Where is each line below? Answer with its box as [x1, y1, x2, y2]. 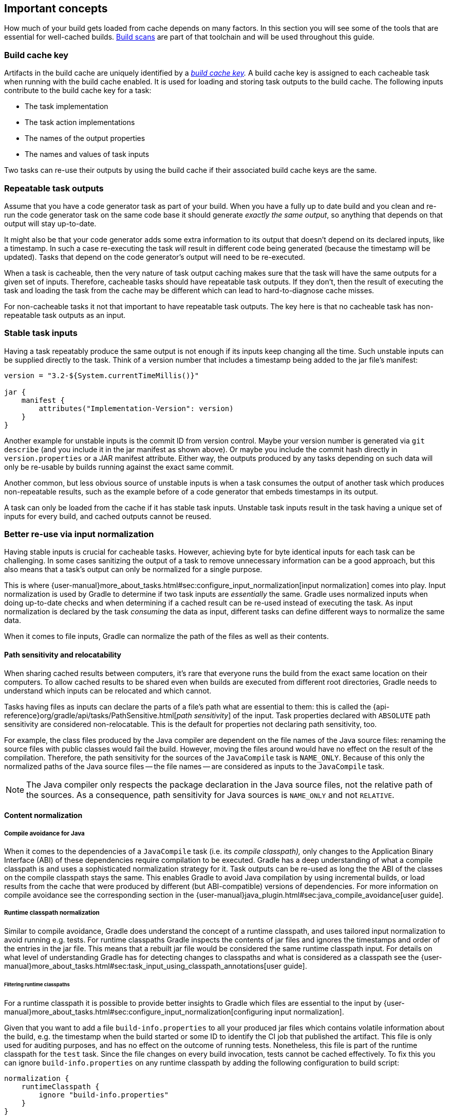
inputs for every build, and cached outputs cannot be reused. [4, 511, 211, 521]
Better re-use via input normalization [4, 529, 154, 540]
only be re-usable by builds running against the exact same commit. [4, 462, 234, 471]
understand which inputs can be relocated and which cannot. [4, 686, 212, 695]
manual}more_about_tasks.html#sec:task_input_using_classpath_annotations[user [4, 961, 282, 970]
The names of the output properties [25, 134, 145, 143]
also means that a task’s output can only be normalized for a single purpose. [4, 565, 262, 574]
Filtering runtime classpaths [4, 981, 70, 987]
